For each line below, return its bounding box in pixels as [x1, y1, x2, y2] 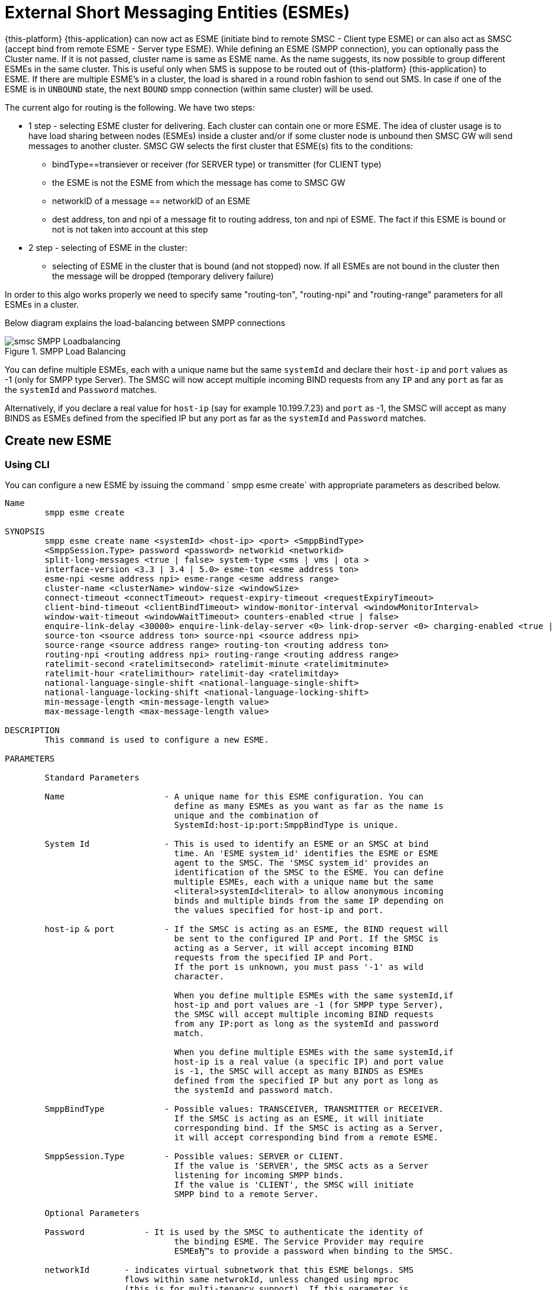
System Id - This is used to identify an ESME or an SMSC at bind [44, 838, 429, 849]
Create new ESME [5, 433, 112, 449]
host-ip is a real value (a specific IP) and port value [174, 1056, 444, 1066]
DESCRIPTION [5, 725, 60, 735]
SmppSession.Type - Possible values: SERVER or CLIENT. [44, 1151, 344, 1161]
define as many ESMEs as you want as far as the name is [174, 801, 444, 811]
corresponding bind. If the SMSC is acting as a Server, [174, 1123, 444, 1133]
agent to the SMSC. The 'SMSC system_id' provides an [174, 857, 429, 867]
